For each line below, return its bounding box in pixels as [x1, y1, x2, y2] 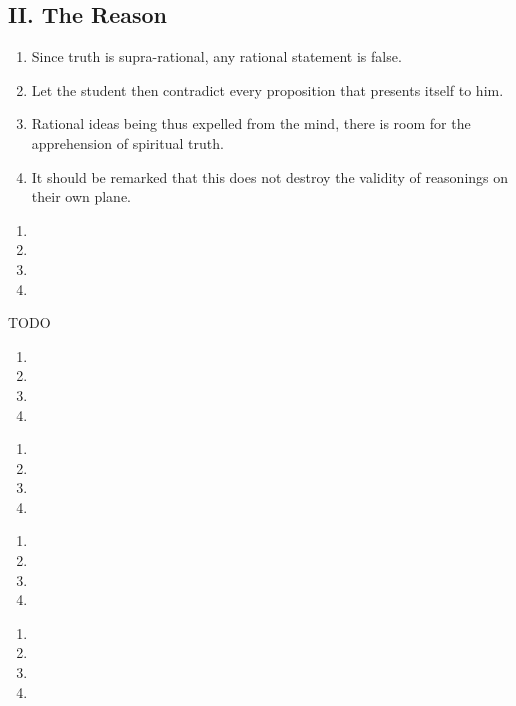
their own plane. [31, 186, 132, 207]
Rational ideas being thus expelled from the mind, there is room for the [31, 113, 471, 134]
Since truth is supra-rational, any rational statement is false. [31, 46, 402, 67]
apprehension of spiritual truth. [31, 132, 224, 153]
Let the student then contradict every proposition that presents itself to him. [31, 79, 504, 100]
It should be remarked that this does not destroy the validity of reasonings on [31, 166, 509, 187]
